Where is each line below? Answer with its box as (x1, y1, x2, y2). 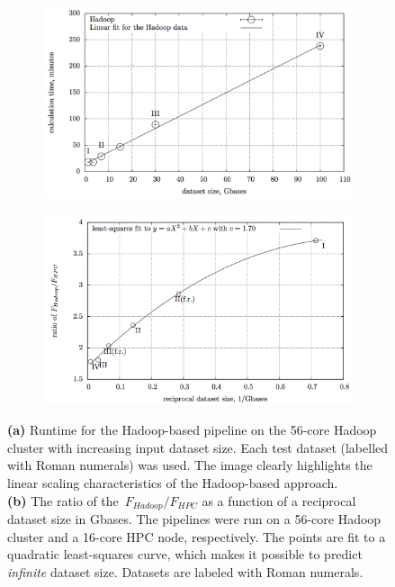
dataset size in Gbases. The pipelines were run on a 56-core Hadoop (7, 509, 382, 528)
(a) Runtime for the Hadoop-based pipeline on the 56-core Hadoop (7, 420, 377, 439)
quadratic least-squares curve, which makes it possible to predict (7, 545, 363, 564)
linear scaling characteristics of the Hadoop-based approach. (7, 473, 338, 492)
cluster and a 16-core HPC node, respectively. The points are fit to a (7, 527, 386, 546)
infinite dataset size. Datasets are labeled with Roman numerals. (7, 562, 364, 581)
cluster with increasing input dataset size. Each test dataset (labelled (7, 438, 389, 456)
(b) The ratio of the (7, 491, 119, 510)
